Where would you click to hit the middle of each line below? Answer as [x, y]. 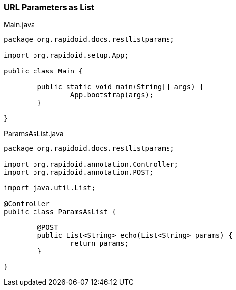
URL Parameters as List [49, 7]
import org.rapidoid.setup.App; [66, 55]
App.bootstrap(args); [112, 95]
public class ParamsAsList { [60, 212]
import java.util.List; [50, 188]
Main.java [19, 25]
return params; [99, 243]
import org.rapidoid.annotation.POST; [79, 172]
